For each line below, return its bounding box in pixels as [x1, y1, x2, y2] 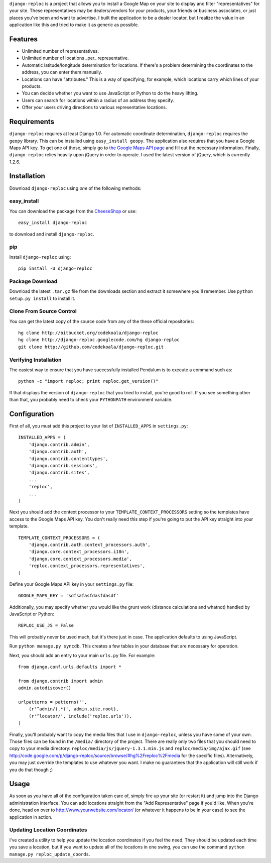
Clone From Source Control [9, 308, 77, 315]
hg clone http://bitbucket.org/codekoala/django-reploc [18, 330, 159, 336]
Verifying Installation [9, 356, 62, 363]
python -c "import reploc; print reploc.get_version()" [18, 378, 159, 384]
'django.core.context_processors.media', [28, 556, 132, 562]
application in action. [9, 814, 53, 820]
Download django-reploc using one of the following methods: [9, 185, 142, 191]
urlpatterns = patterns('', [18, 699, 87, 705]
